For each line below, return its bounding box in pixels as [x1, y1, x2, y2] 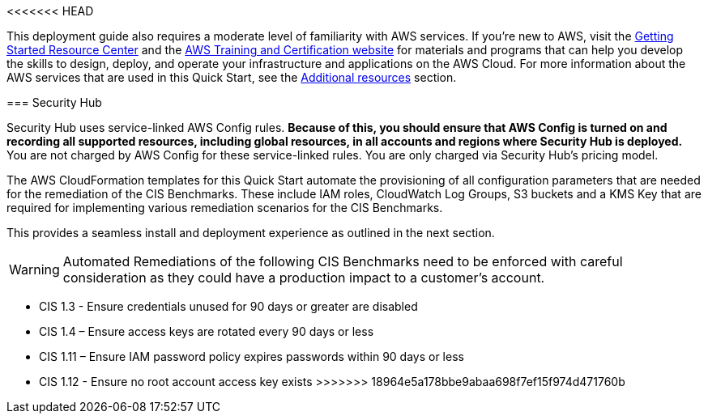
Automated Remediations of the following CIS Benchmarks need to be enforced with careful [62, 253, 623, 269]
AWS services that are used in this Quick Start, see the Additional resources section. [6, 70, 457, 84]
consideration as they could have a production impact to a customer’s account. [62, 269, 545, 286]
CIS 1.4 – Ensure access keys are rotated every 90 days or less [39, 325, 374, 338]
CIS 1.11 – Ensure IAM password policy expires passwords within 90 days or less [39, 350, 464, 363]
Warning [9, 261, 60, 278]
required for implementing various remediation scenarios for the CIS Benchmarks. [6, 201, 443, 214]
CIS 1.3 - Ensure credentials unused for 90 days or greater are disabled [39, 299, 418, 313]
